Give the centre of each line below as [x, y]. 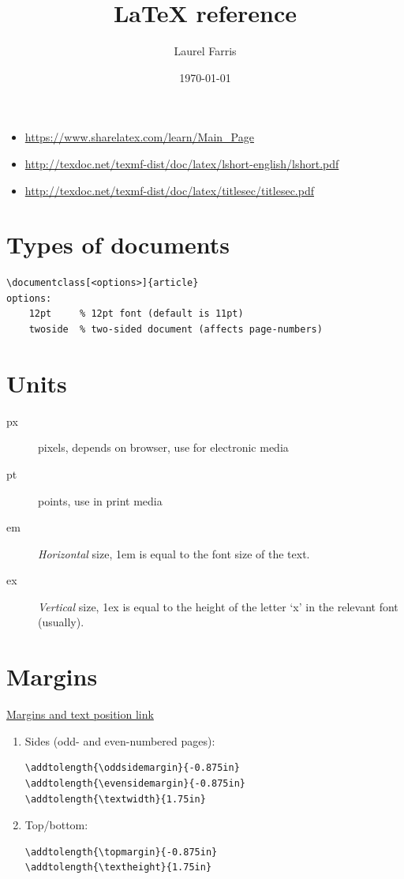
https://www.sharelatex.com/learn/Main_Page [139, 137]
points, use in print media [100, 500]
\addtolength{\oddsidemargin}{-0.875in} [132, 768]
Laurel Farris [205, 51]
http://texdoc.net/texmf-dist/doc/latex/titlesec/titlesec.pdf [169, 190]
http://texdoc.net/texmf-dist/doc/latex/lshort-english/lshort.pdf [182, 163]
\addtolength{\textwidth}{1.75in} [115, 799]
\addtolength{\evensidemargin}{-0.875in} [135, 783]
